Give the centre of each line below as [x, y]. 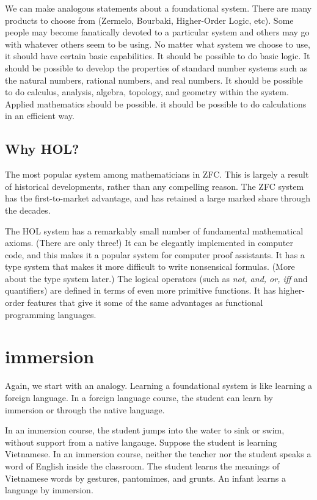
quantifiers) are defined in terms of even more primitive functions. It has [140, 290]
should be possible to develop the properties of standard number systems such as [156, 67]
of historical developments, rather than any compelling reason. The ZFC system [155, 186]
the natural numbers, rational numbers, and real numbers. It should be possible [154, 80]
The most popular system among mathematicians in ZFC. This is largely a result [157, 174]
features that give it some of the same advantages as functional [145, 303]
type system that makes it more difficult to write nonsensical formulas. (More [150, 266]
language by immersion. [49, 490]
